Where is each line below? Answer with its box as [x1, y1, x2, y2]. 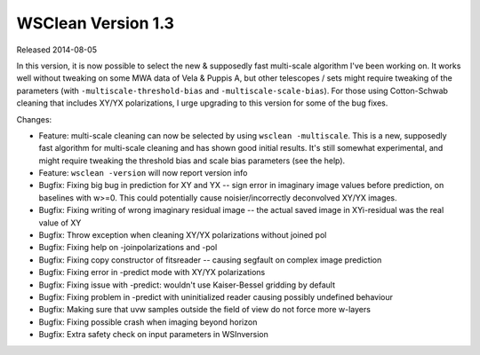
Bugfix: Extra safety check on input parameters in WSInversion [38, 329, 268, 340]
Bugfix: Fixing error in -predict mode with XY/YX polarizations [38, 267, 266, 278]
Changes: [16, 114, 52, 124]
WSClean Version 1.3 [16, 13, 175, 33]
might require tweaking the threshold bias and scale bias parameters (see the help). [38, 155, 346, 166]
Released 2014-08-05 [16, 44, 98, 55]
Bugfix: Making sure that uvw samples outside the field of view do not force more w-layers [38, 304, 371, 315]
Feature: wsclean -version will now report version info [38, 168, 248, 178]
